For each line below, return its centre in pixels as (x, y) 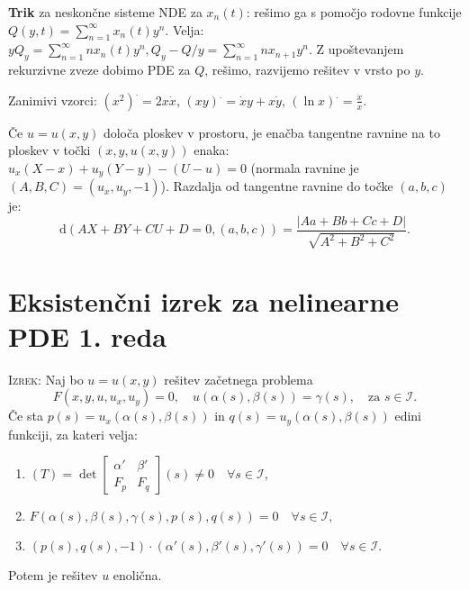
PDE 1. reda (87, 336)
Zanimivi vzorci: (53, 100)
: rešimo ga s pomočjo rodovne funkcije (354, 12)
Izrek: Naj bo (46, 379)
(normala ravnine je (305, 167)
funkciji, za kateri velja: (73, 434)
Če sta (26, 416)
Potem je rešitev (53, 575)
